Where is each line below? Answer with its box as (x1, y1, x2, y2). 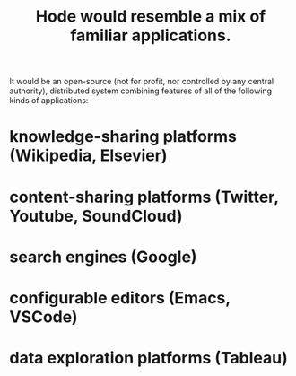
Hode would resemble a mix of (35, 6, 266, 27)
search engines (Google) (9, 247, 197, 267)
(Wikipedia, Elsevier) (9, 145, 168, 166)
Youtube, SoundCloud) (9, 205, 183, 226)
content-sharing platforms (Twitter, (9, 187, 279, 207)
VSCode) (9, 307, 78, 327)
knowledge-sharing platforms (9, 127, 238, 147)
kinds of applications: (9, 95, 89, 106)
